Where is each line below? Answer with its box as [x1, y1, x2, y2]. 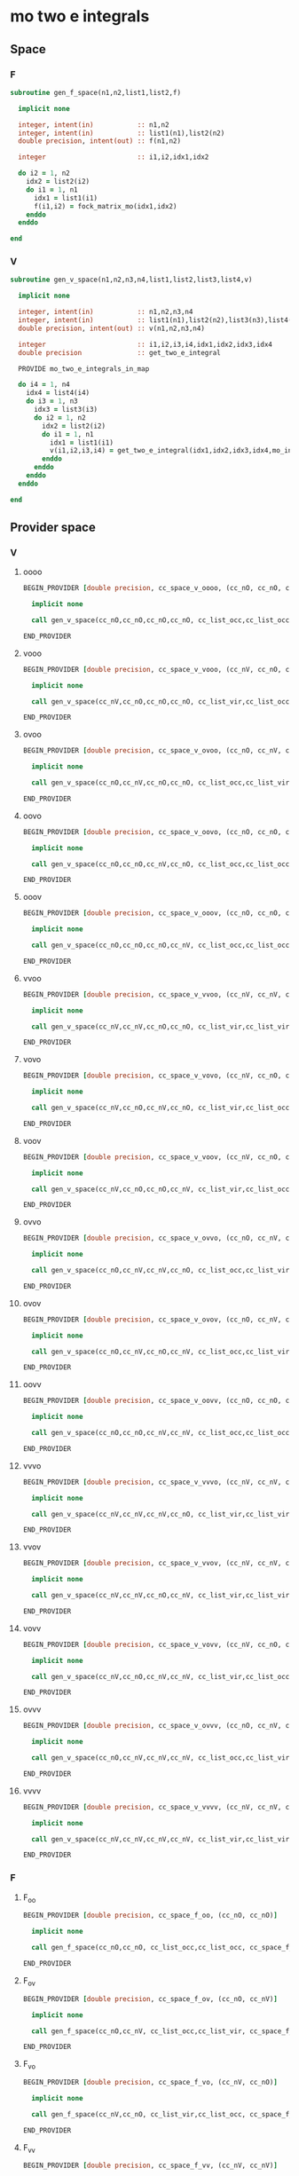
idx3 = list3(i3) [33, 406, 98, 414]
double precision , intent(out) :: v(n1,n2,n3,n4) [18, 324, 205, 333]
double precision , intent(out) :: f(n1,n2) [18, 137, 181, 146]
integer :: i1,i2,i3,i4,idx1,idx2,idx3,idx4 [18, 340, 273, 349]
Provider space [10, 520, 96, 535]
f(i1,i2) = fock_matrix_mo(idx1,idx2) [33, 201, 177, 210]
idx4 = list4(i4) [26, 389, 90, 398]
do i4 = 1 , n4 [18, 380, 70, 390]
